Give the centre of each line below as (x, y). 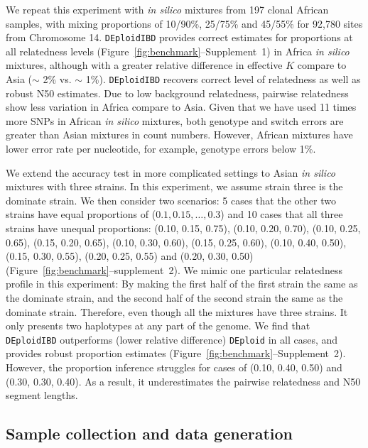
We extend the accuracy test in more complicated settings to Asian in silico (171, 172)
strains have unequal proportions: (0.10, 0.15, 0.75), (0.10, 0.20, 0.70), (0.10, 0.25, (183, 228)
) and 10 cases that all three (282, 214)
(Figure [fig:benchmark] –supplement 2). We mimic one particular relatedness (174, 269)
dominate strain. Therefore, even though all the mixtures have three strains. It (177, 311)
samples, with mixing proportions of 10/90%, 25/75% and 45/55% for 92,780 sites (184, 23)
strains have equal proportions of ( (81, 214)
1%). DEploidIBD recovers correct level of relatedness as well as (223, 79)
